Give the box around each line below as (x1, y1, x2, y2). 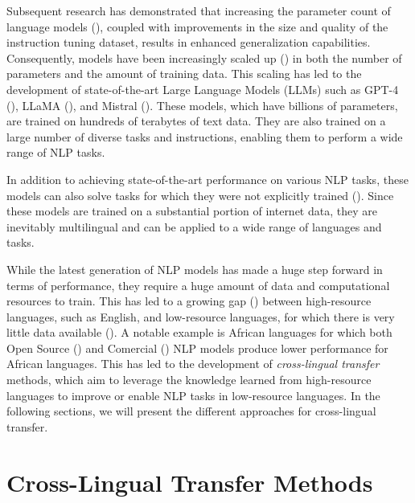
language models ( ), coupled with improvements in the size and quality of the (6, 18, 388, 35)
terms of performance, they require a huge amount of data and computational (6, 276, 390, 293)
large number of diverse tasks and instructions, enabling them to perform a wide (6, 128, 403, 145)
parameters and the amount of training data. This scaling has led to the (6, 65, 362, 82)
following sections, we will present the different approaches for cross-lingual (6, 403, 376, 419)
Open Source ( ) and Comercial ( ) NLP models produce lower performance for (6, 339, 388, 356)
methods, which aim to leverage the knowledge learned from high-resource (6, 371, 372, 388)
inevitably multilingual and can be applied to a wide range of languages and (6, 218, 382, 235)
